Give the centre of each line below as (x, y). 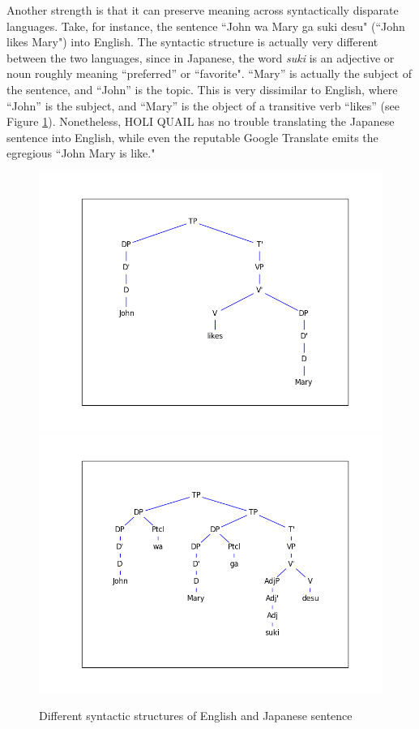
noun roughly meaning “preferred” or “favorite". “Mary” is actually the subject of (209, 73)
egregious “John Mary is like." (81, 153)
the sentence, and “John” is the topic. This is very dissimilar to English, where (202, 89)
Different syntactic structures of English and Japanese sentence (196, 716)
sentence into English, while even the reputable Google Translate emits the (192, 137)
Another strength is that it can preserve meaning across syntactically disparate (203, 10)
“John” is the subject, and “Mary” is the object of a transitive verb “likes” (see (203, 105)
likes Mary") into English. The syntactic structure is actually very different (192, 42)
